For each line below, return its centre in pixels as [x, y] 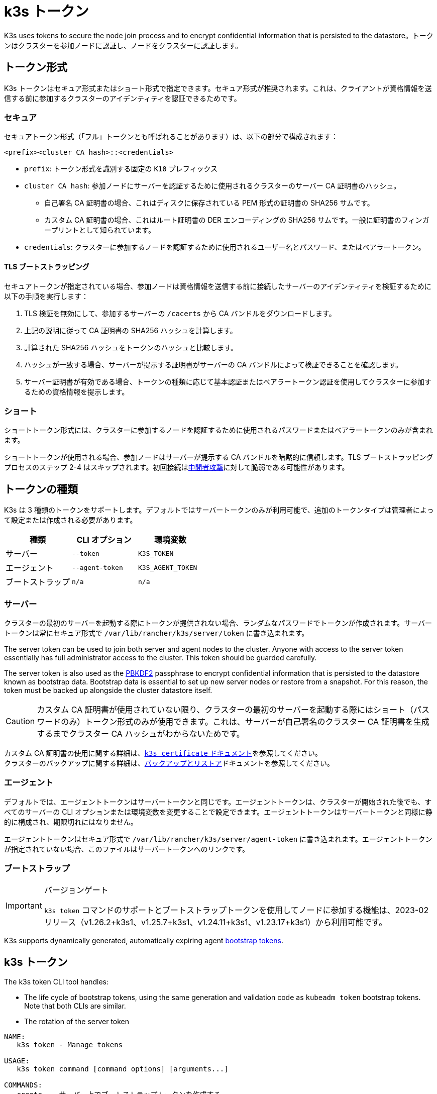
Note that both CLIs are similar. [75, 1006]
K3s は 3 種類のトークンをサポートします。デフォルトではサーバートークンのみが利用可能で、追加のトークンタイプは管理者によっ [219, 510]
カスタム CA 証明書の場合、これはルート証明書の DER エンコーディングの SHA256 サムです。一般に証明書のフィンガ [237, 220]
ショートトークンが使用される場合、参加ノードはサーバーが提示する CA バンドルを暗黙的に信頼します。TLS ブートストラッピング [219, 457]
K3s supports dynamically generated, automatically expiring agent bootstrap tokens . [144, 941]
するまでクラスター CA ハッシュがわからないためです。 [141, 733]
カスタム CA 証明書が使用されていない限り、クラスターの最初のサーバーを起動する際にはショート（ [225, 709]
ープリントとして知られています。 [100, 230]
